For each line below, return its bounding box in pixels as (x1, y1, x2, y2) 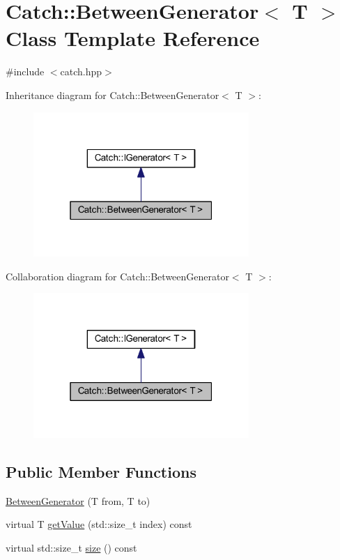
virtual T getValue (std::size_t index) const (6, 517, 192, 531)
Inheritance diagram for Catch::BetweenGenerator (6, 87, 219, 102)
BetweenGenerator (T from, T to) (6, 493, 150, 508)
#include (6, 64, 45, 79)
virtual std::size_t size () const (6, 540, 137, 555)
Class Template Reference (6, 24, 260, 52)
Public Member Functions (6, 461, 196, 483)
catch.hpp (60, 64, 102, 79)
